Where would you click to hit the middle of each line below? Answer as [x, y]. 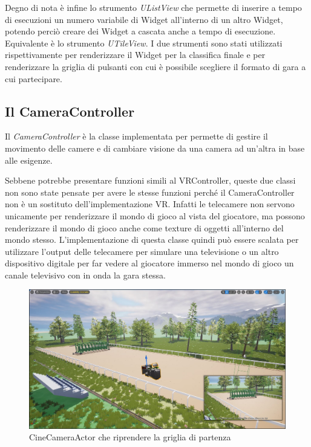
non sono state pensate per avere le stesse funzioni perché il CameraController [150, 192]
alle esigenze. [29, 160]
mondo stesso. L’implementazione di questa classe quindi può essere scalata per [152, 240]
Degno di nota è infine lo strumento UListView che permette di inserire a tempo [153, 7]
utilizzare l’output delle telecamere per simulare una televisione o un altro [142, 251]
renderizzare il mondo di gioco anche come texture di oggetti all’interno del [144, 227]
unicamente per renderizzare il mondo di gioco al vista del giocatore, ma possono [155, 215]
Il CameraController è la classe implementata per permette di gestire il [136, 136]
